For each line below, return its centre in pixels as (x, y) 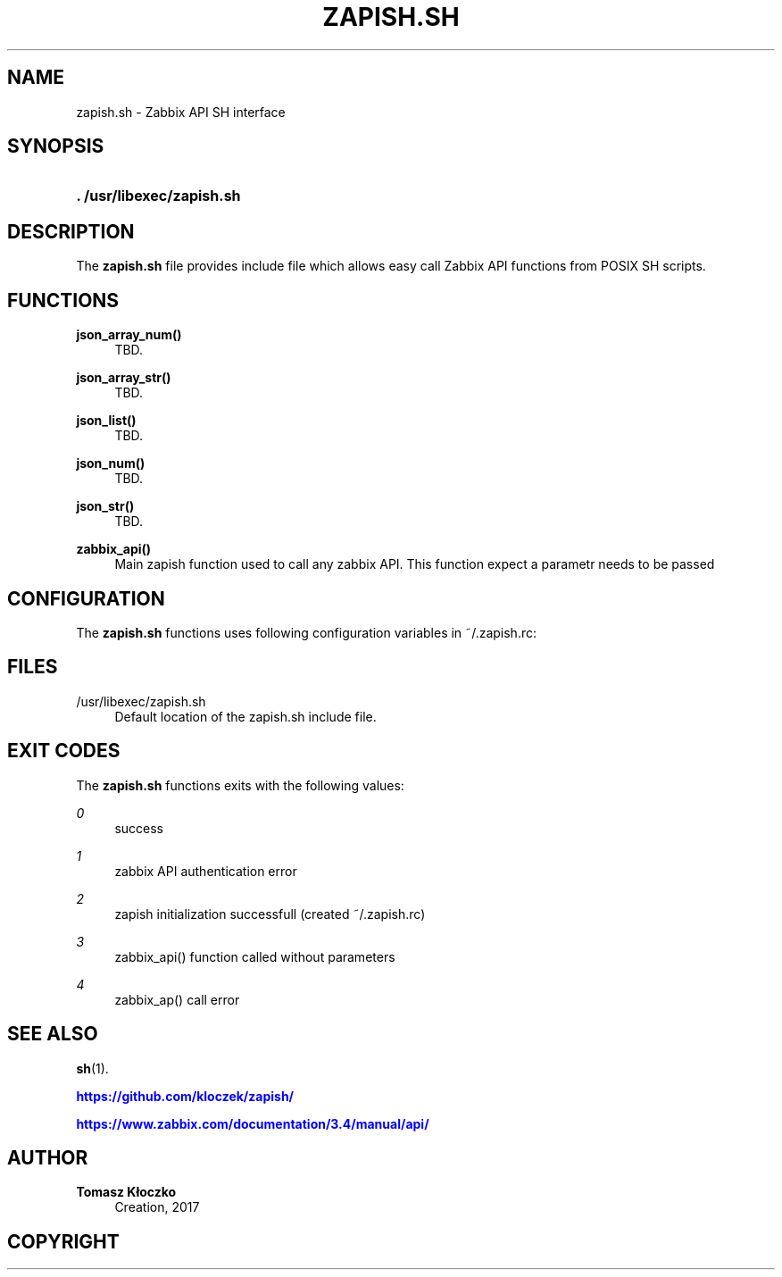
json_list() (106, 421)
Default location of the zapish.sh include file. (245, 716)
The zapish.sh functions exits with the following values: (240, 785)
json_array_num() (129, 335)
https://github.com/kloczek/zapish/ (185, 1096)
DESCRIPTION (71, 231)
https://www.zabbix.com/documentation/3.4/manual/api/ (253, 1123)
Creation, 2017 (157, 1207)
